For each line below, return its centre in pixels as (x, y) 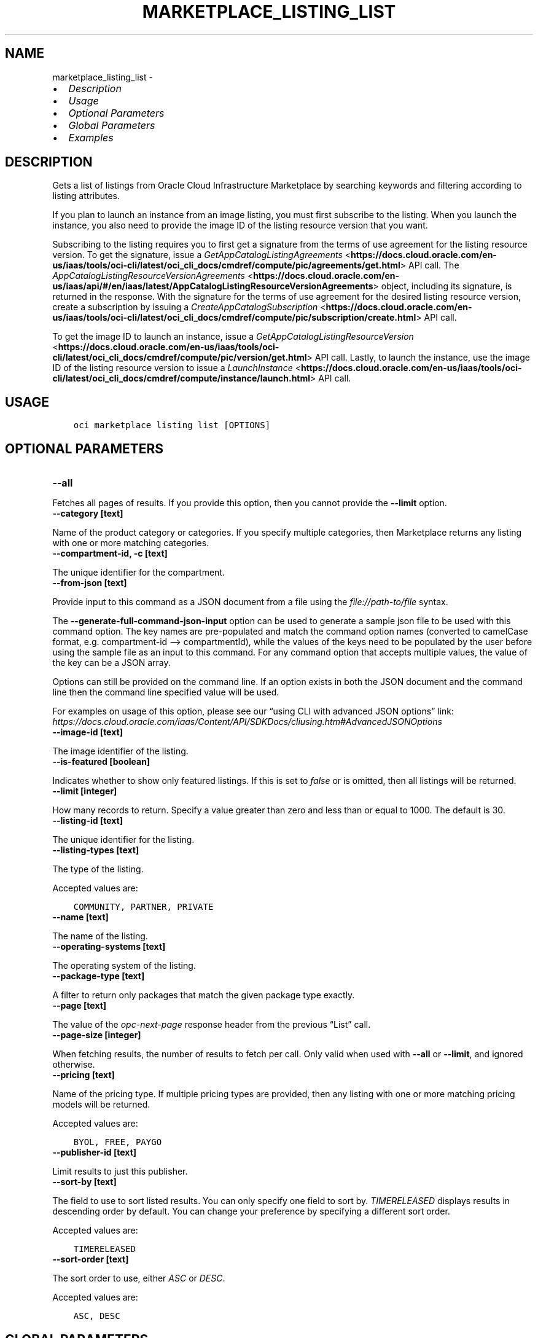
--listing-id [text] (88, 821)
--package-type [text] (99, 976)
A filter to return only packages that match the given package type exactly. (204, 995)
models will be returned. (101, 1105)
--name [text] (80, 917)
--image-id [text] (88, 732)
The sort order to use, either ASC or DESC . (139, 1278)
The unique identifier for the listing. (123, 840)
